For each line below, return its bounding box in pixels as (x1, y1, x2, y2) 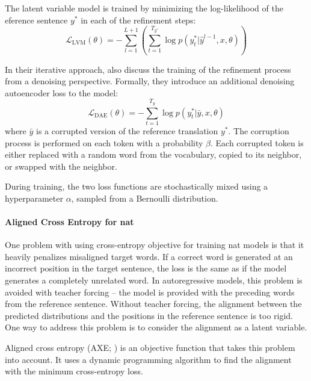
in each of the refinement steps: (81, 13, 196, 26)
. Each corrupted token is (211, 136, 304, 149)
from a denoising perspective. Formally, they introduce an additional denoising (5, 75, 295, 87)
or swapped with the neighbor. (5, 160, 117, 172)
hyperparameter (5, 191, 63, 204)
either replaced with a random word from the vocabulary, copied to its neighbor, (5, 148, 302, 161)
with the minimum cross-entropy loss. (5, 365, 143, 377)
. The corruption (228, 124, 289, 137)
